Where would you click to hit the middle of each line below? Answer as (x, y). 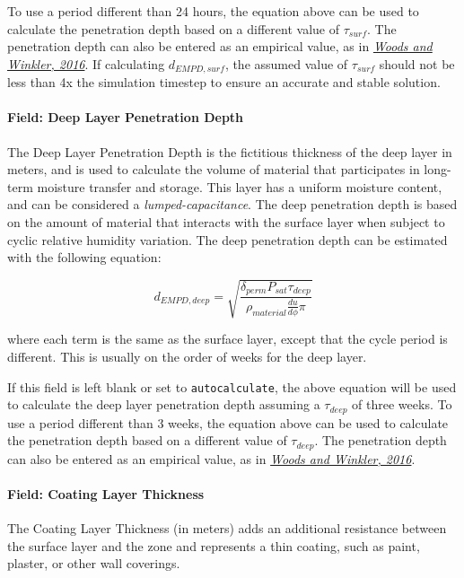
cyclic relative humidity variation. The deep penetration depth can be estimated (228, 239)
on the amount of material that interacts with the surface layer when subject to (226, 222)
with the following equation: (84, 257)
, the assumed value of (286, 63)
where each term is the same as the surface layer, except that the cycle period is (228, 339)
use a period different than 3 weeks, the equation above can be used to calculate (228, 422)
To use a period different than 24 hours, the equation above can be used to (213, 11)
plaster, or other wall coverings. (94, 563)
